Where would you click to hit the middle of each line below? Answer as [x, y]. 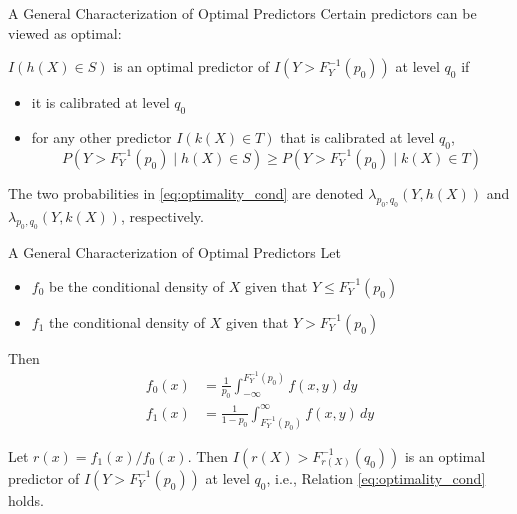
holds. [26, 499]
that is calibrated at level [357, 136]
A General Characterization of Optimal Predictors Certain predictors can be [242, 13]
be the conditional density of [137, 285]
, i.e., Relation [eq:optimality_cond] [376, 477]
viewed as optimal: [65, 32]
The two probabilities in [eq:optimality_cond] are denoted [186, 192]
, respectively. [162, 215]
